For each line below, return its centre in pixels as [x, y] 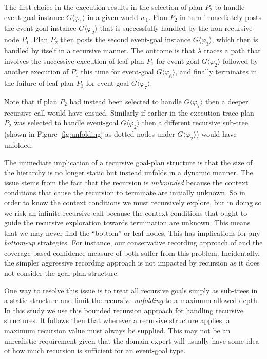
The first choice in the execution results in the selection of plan [103, 7]
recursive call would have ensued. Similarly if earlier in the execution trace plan [129, 112]
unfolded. [19, 145]
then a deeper [227, 101]
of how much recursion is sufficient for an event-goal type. [95, 351]
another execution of [36, 72]
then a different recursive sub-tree [195, 122]
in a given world [113, 17]
